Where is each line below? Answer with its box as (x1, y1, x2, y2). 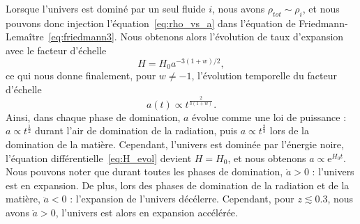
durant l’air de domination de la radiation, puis (35, 123, 238, 138)
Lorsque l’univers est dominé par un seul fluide (6, 1, 206, 15)
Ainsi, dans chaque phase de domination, (6, 109, 181, 124)
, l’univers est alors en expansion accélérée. (55, 205, 238, 219)
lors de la (269, 123, 309, 138)
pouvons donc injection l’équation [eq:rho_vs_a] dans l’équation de (6, 15, 296, 30)
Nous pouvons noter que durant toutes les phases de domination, (6, 164, 283, 179)
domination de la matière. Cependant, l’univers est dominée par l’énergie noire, (6, 136, 344, 151)
